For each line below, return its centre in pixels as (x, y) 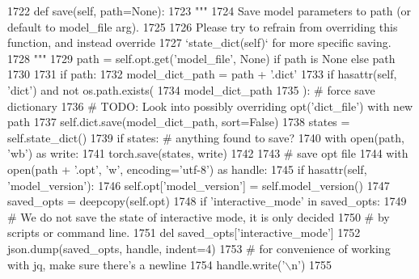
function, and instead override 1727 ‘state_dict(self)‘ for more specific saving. (199, 42)
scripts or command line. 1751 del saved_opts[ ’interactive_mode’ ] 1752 (184, 232)
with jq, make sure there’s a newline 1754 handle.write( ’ (146, 264)
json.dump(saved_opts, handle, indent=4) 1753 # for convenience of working (199, 248)
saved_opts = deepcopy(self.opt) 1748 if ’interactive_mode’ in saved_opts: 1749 (207, 201)
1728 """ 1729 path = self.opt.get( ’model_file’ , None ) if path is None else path (201, 58)
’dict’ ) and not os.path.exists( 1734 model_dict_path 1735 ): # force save (191, 89)
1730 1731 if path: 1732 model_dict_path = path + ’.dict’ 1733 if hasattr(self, (202, 74)
